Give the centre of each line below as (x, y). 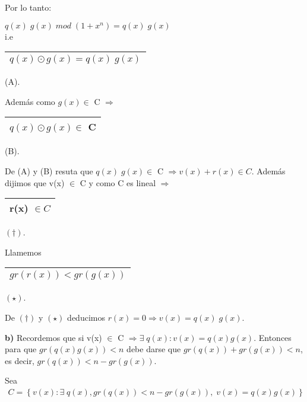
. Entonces (273, 337)
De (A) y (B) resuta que (49, 170)
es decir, (20, 360)
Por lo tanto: (28, 7)
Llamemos (23, 252)
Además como (30, 101)
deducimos (86, 317)
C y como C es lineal (118, 182)
